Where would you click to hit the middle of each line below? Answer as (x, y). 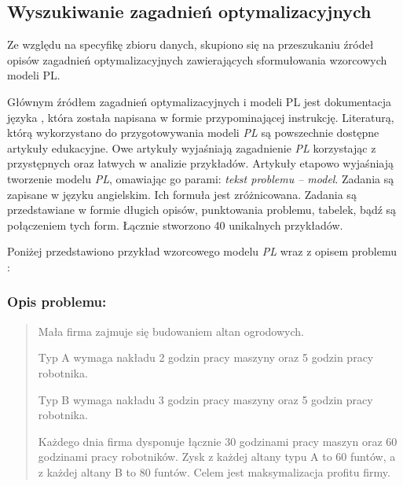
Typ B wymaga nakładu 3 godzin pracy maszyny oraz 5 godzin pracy (205, 399)
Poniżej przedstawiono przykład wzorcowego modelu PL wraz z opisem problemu (202, 251)
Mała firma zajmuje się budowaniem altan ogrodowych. (171, 331)
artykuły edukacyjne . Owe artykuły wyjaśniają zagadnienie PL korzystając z (192, 147)
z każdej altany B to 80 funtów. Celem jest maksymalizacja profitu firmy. (214, 471)
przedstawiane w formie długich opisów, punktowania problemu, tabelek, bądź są (202, 210)
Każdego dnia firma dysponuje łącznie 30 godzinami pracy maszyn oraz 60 (218, 441)
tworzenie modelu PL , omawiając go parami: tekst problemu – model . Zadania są (201, 178)
